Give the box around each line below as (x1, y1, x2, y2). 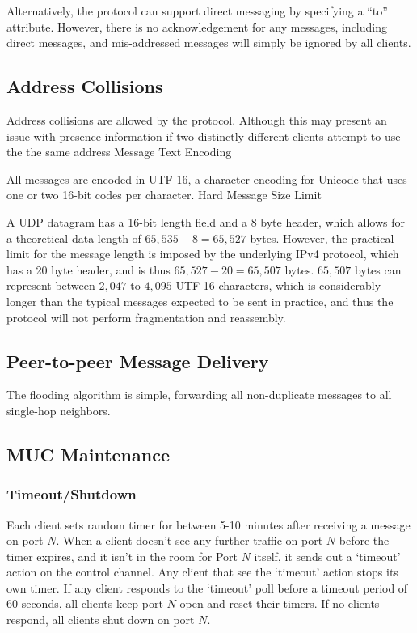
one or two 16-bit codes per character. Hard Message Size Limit (6, 186, 322, 203)
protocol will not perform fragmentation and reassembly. (6, 308, 286, 325)
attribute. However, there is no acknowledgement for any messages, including (6, 18, 387, 35)
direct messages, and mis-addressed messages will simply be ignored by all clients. (6, 34, 411, 51)
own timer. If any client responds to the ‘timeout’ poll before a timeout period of (6, 579, 408, 596)
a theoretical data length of (6, 229, 141, 246)
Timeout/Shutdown (6, 484, 137, 504)
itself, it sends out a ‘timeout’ (254, 547, 401, 564)
